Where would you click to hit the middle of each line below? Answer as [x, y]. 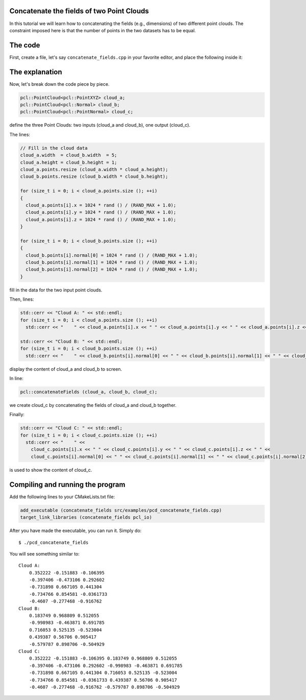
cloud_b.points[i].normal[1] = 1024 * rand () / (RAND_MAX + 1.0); [112, 262]
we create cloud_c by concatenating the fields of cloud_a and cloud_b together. [93, 405]
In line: [17, 378]
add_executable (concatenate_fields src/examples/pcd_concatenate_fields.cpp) [121, 510]
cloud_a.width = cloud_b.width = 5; [69, 155]
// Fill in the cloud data [54, 148]
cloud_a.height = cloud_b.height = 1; [69, 162]
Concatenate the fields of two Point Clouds [79, 11]
